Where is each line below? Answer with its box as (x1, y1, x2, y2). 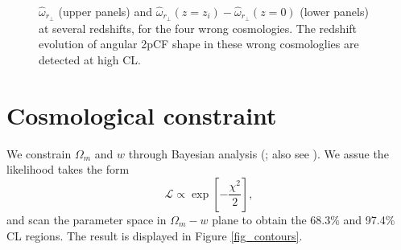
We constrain (6, 145, 72, 162)
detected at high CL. (39, 51, 141, 68)
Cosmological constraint (6, 98, 277, 131)
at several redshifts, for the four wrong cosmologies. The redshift (39, 19, 358, 36)
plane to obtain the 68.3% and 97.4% (212, 211, 395, 227)
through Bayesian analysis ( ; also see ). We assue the (128, 145, 389, 162)
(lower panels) (300, 3, 369, 19)
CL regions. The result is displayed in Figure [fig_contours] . (6, 227, 303, 244)
